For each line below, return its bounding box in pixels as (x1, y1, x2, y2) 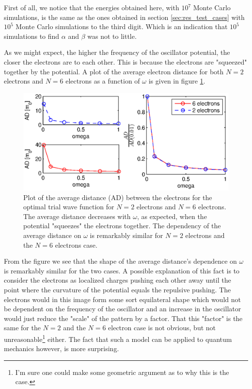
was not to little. (87, 31, 137, 41)
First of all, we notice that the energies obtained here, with (4, 2, 179, 12)
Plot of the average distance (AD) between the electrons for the (23, 192, 212, 202)
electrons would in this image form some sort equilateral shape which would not (4, 294, 241, 304)
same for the (4, 322, 41, 333)
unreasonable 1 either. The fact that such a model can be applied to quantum (4, 332, 232, 344)
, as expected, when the (137, 211, 207, 221)
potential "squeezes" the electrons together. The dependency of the (23, 220, 221, 231)
